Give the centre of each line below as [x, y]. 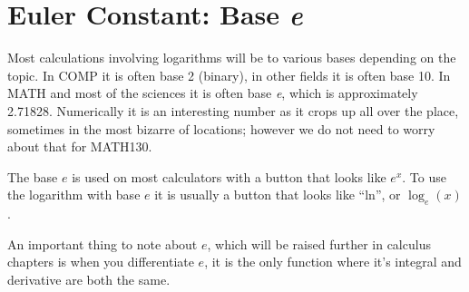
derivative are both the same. [89, 279]
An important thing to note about [103, 243]
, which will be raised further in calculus [319, 243]
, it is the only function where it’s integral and [333, 262]
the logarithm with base [74, 195]
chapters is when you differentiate [101, 262]
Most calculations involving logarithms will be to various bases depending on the [232, 58]
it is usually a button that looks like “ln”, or [278, 195]
